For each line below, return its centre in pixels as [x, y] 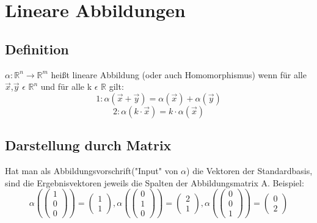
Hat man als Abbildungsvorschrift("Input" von [92, 170]
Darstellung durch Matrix [88, 145]
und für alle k [66, 86]
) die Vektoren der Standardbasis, [250, 170]
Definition [37, 49]
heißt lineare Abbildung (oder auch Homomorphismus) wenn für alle [179, 74]
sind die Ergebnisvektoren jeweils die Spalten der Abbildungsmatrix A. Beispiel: [155, 182]
